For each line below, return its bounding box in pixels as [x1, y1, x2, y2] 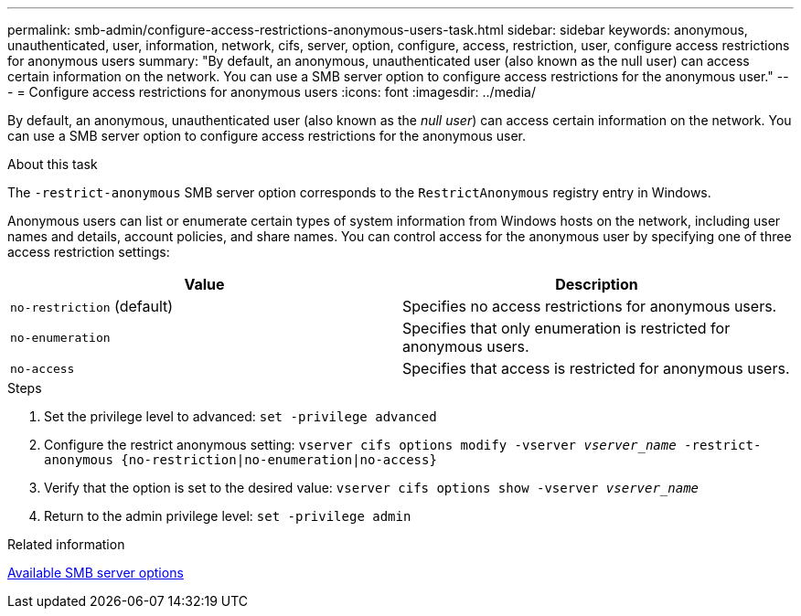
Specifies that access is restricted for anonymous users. [402, 359, 790, 377]
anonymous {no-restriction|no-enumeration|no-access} [44, 452, 437, 467]
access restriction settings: [7, 244, 170, 260]
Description [555, 275, 638, 293]
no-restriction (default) [10, 297, 174, 315]
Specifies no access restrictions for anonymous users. [402, 297, 777, 315]
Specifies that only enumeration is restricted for [402, 319, 731, 337]
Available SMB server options [7, 565, 184, 580]
